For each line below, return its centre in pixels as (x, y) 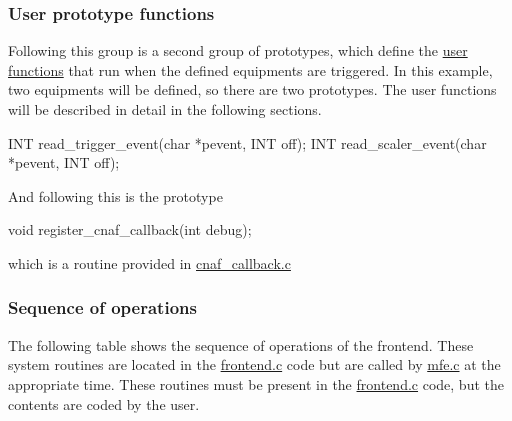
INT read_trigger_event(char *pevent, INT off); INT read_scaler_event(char (247, 142)
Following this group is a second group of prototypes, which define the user (238, 50)
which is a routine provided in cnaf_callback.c (149, 262)
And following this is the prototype (115, 195)
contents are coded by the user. (104, 403)
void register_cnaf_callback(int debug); (130, 229)
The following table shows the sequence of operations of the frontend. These (241, 344)
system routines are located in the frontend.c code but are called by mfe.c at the (254, 364)
